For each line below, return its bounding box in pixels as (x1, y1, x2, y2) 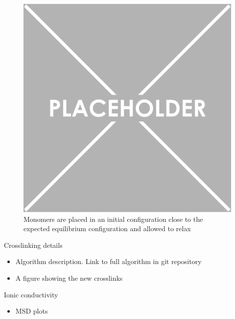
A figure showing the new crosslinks (15, 272, 123, 283)
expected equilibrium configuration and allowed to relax (23, 223, 191, 234)
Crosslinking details (4, 239, 63, 250)
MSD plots (15, 306, 48, 316)
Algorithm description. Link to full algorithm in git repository (15, 256, 202, 266)
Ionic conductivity (4, 289, 58, 299)
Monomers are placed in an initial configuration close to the (23, 213, 203, 224)
